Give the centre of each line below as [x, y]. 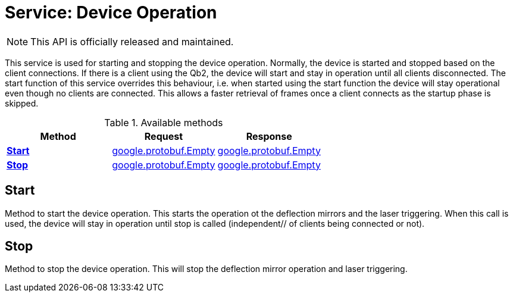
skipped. [22, 103]
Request [164, 136]
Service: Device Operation [111, 12]
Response [269, 136]
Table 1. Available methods [164, 122]
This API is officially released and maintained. [132, 41]
